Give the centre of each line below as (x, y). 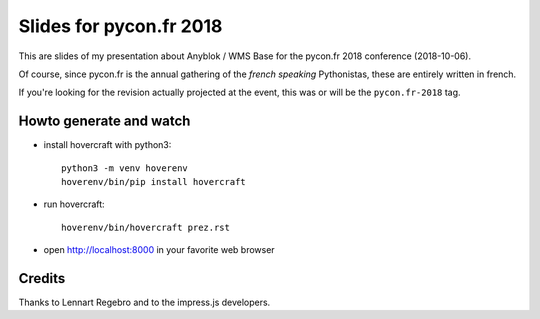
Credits (42, 278)
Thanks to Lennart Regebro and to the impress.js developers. (144, 302)
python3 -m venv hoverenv (125, 168)
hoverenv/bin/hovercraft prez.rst (145, 227)
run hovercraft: (74, 204)
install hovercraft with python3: (107, 145)
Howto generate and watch (104, 121)
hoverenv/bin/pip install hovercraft (154, 182)
